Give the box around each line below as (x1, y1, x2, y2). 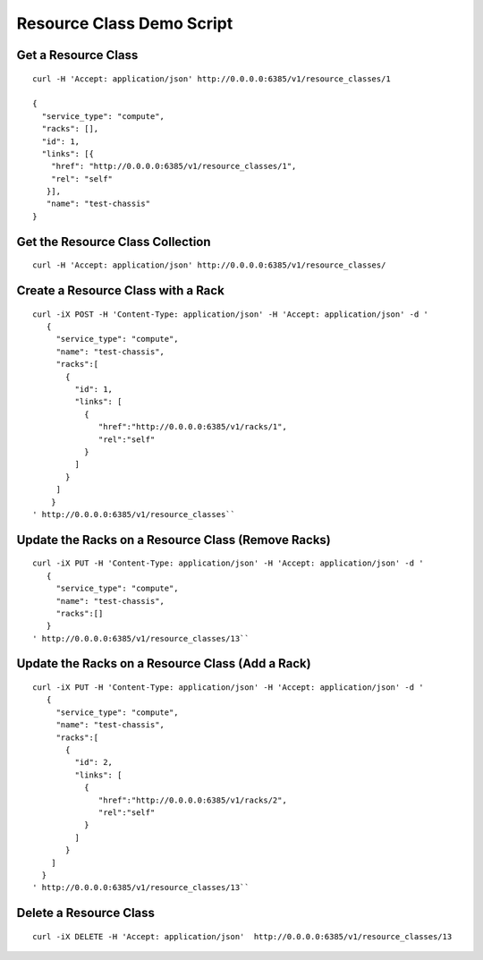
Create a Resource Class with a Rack (16, 283, 225, 299)
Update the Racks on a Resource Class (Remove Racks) (16, 532, 331, 548)
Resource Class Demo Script (16, 13, 233, 33)
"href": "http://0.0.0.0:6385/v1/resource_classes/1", (50, 161, 297, 172)
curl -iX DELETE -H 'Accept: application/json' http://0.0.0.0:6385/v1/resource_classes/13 (32, 931, 453, 941)
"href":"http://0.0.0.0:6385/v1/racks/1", (98, 421, 288, 432)
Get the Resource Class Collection (16, 234, 211, 250)
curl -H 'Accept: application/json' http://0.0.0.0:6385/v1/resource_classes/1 (32, 73, 391, 84)
